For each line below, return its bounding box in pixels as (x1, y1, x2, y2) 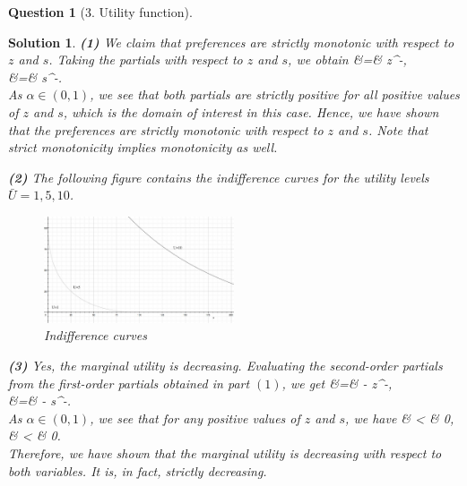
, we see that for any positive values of (90, 408, 300, 427)
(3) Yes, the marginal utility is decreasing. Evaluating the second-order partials (8, 355, 443, 374)
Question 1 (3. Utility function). (8, 3, 193, 21)
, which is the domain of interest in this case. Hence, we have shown (63, 102, 439, 121)
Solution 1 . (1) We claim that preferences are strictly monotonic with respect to (8, 32, 454, 51)
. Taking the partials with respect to (48, 50, 243, 69)
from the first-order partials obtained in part (8, 373, 250, 392)
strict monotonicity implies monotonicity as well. (8, 138, 278, 157)
